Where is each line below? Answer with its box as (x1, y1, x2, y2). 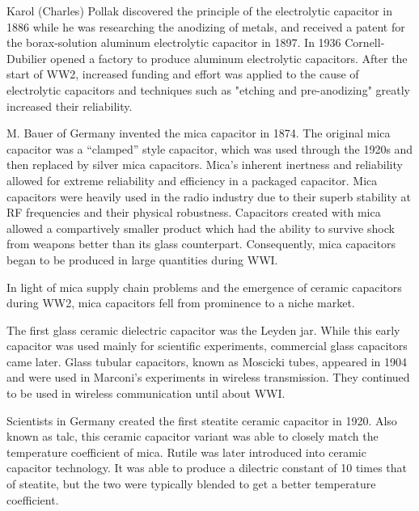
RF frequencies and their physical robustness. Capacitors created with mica (6, 204, 381, 221)
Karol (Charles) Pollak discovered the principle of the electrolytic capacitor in (6, 2, 392, 19)
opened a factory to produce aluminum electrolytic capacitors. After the (50, 49, 408, 66)
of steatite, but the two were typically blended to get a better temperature (6, 475, 376, 492)
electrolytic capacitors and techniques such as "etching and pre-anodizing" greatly (6, 81, 410, 98)
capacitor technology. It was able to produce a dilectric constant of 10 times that (6, 459, 407, 476)
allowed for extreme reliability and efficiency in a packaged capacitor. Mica (6, 171, 378, 188)
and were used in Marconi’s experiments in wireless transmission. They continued (6, 369, 410, 386)
